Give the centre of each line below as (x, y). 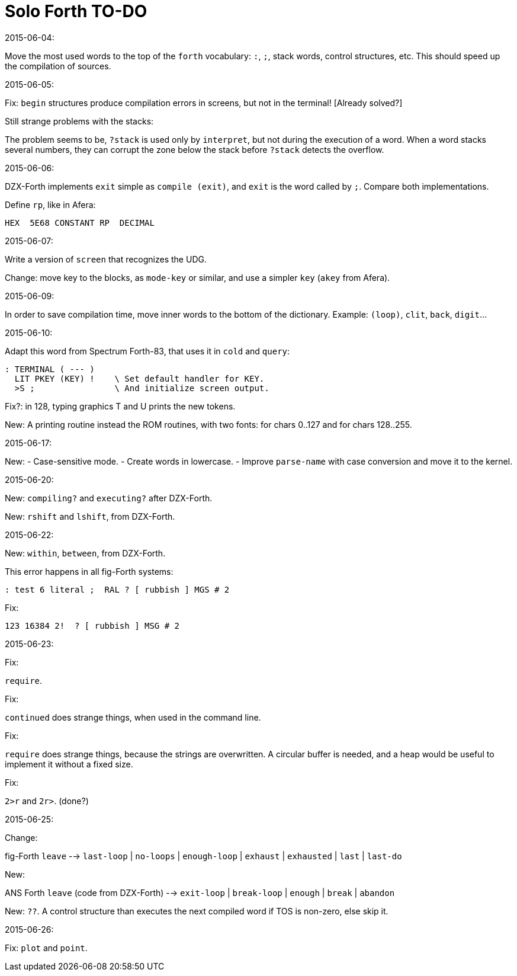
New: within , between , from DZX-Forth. (85, 553)
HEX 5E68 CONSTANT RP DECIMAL (80, 223)
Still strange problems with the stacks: (79, 121)
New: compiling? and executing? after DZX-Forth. (109, 498)
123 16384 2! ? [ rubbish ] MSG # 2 (92, 625)
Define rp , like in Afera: (50, 204)
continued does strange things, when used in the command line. (133, 717)
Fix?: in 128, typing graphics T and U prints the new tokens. (120, 406)
